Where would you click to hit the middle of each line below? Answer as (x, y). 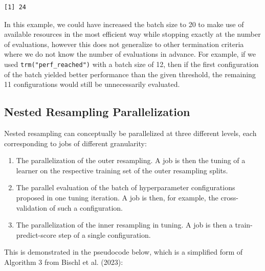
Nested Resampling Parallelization (97, 112)
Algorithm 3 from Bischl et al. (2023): (64, 262)
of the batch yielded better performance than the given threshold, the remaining (130, 74)
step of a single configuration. (105, 234)
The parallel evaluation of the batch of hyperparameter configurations (126, 187)
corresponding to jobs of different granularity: (75, 143)
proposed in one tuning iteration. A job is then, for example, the (117, 197)
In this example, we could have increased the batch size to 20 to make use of (124, 24)
